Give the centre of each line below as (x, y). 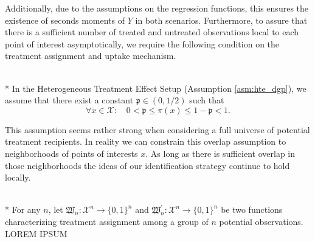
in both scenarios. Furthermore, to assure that (221, 20)
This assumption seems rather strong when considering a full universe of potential (157, 129)
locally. (18, 177)
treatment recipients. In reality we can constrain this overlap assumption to (146, 141)
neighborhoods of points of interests (71, 153)
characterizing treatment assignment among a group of (107, 221)
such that (207, 100)
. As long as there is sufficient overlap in (220, 153)
